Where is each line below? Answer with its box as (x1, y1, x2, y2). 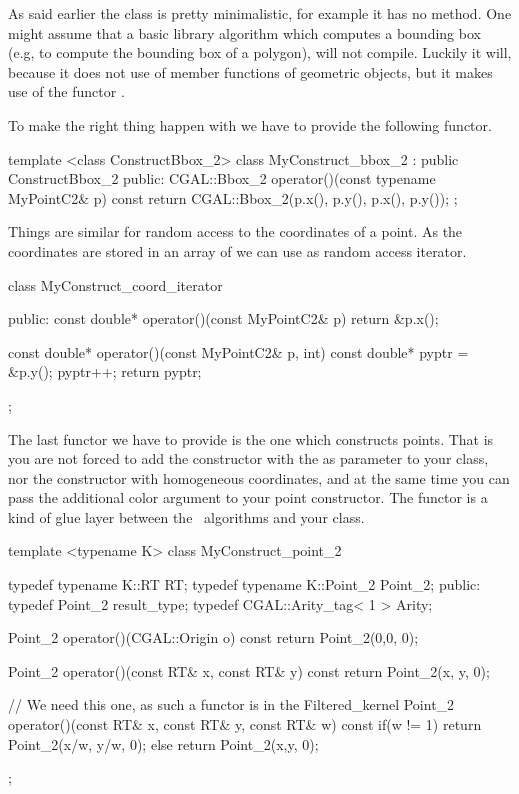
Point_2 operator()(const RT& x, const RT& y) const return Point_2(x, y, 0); (8, 660, 490, 681)
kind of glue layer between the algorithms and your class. (8, 506, 365, 527)
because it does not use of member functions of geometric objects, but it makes (8, 61, 493, 82)
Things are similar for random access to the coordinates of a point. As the (8, 221, 463, 242)
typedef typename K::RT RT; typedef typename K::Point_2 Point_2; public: (8, 574, 481, 595)
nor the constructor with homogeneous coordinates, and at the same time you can (8, 467, 510, 488)
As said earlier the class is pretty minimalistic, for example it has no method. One (8, 3, 512, 23)
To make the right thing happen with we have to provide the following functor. (8, 114, 492, 135)
